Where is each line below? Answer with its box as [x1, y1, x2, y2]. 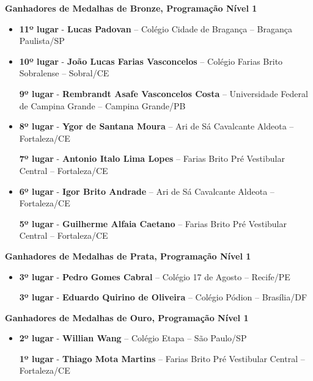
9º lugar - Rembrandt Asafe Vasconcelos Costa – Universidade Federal [19, 87, 308, 100]
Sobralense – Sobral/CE [19, 67, 109, 79]
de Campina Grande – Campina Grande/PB [19, 99, 186, 112]
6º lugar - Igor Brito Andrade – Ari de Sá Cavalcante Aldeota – [19, 184, 274, 197]
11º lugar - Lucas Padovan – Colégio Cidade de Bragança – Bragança [19, 22, 292, 35]
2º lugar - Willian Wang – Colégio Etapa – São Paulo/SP [19, 332, 247, 344]
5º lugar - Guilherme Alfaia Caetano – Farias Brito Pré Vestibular [19, 217, 287, 230]
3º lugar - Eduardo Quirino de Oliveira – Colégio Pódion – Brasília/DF [19, 291, 307, 303]
